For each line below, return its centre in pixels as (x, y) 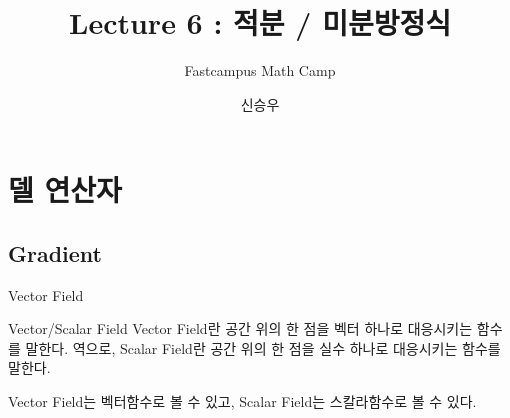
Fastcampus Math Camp (260, 70)
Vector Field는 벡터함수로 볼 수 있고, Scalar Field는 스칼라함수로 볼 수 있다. (242, 401)
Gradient (55, 252)
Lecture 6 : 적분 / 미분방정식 (260, 22)
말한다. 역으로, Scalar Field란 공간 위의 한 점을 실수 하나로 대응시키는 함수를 (263, 347)
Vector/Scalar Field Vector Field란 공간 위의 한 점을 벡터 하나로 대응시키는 (240, 328)
